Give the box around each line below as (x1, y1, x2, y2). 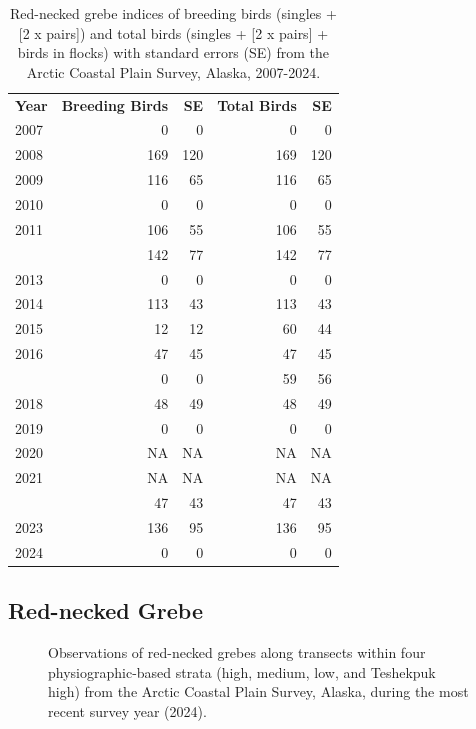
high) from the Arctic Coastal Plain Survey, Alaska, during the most (48, 681, 469, 702)
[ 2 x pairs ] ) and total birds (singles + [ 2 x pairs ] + (18, 22, 329, 43)
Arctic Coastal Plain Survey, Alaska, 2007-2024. (26, 61, 321, 82)
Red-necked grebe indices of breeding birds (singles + (9, 3, 337, 23)
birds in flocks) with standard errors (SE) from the (17, 42, 329, 63)
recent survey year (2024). (48, 700, 207, 721)
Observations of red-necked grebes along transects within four (48, 642, 426, 663)
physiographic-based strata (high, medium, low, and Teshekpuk (48, 661, 436, 682)
